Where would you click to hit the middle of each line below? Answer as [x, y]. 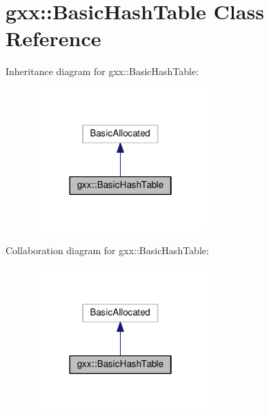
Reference [53, 38]
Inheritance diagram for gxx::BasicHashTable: [102, 71]
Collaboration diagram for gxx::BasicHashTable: [107, 250]
